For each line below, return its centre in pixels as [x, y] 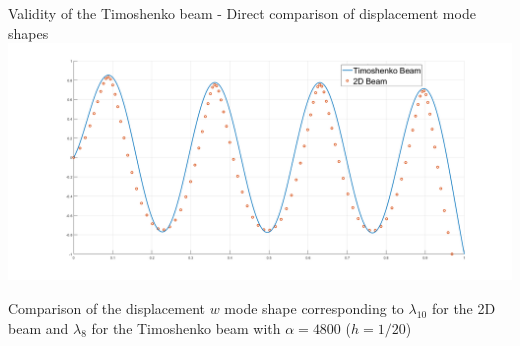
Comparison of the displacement [106, 308]
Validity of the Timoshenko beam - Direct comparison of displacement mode [242, 13]
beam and [38, 327]
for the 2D [463, 308]
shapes [28, 32]
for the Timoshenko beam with [186, 327]
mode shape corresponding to [314, 308]
